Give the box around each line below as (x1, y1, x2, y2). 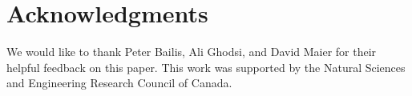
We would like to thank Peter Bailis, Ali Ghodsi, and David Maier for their (6, 43, 377, 60)
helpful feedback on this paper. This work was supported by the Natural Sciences (6, 58, 406, 75)
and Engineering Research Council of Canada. (6, 74, 232, 91)
